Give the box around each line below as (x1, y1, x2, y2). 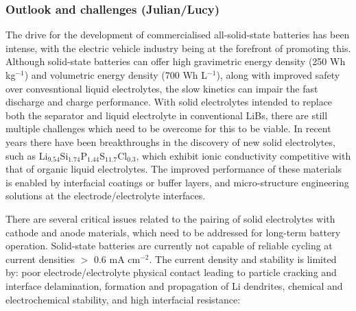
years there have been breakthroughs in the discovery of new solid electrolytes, (5, 134, 335, 149)
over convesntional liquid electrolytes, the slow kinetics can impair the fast (5, 81, 318, 95)
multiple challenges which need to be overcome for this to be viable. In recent (5, 121, 331, 136)
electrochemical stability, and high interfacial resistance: (5, 292, 241, 306)
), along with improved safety (216, 68, 340, 82)
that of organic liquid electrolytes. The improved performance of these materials (5, 162, 342, 176)
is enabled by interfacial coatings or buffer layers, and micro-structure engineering (5, 175, 349, 189)
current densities (5, 251, 75, 266)
